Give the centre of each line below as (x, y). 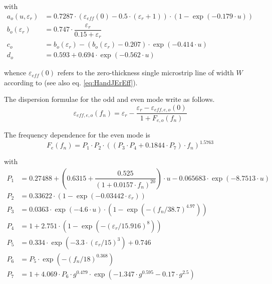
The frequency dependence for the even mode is (77, 134)
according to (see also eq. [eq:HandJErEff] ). (71, 82)
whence (15, 73)
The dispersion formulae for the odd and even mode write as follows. (109, 99)
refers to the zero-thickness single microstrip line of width (146, 73)
